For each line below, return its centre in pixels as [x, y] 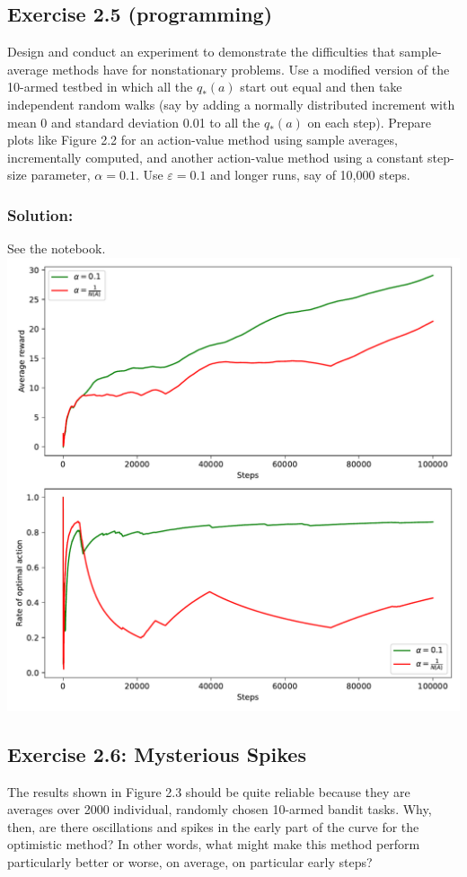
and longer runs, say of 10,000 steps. [310, 175]
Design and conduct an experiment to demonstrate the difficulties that [202, 52]
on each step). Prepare [370, 122]
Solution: [40, 214]
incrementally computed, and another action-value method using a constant [216, 157]
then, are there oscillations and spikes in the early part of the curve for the [213, 826]
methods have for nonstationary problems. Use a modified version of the [251, 69]
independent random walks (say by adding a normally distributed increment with [231, 104]
